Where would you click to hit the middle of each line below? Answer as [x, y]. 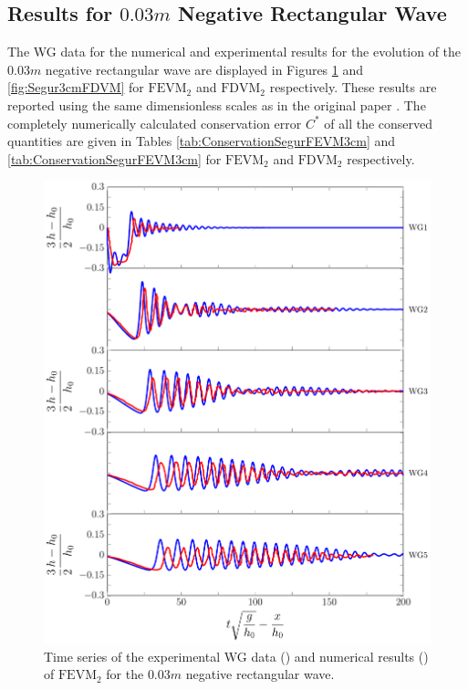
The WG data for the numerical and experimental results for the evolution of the [234, 52]
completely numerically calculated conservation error [155, 123]
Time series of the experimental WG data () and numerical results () [236, 656]
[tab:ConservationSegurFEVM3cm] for [114, 158]
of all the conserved [379, 123]
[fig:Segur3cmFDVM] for [76, 87]
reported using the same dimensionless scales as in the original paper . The [217, 105]
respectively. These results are [353, 87]
